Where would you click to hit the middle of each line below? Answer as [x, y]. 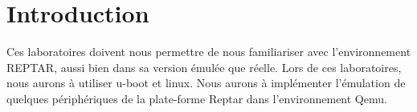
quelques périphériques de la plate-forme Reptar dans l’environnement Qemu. [197, 98]
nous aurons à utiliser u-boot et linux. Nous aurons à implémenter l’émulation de [206, 83]
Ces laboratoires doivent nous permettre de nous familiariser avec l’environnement [209, 52]
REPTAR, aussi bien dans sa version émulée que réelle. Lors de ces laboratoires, [204, 67]
